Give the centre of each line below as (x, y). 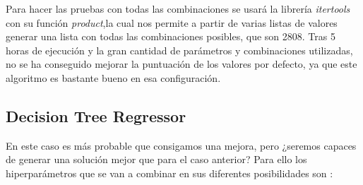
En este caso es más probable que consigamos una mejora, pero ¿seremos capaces (181, 145)
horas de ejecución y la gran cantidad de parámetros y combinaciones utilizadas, (179, 50)
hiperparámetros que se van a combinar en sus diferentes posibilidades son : (169, 173)
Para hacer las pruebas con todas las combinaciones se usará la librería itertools (178, 8)
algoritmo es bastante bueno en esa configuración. (113, 77)
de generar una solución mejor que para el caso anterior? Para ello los (156, 159)
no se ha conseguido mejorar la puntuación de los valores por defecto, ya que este (181, 64)
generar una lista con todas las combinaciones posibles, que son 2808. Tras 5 (171, 36)
